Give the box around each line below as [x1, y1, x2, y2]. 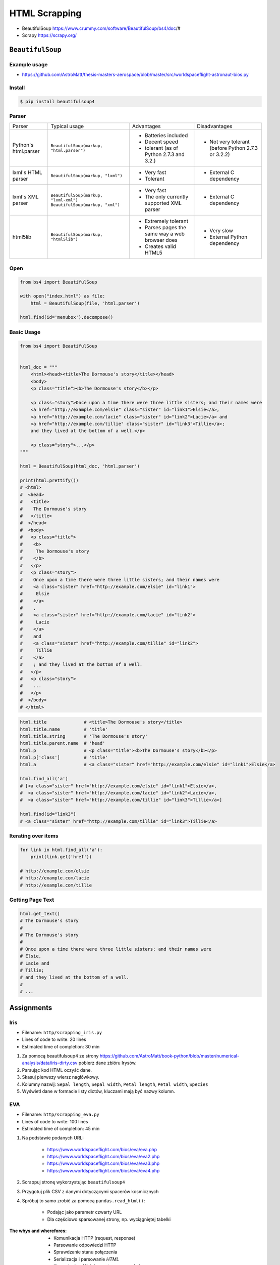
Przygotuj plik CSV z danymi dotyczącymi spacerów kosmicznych [22, 1188, 159, 1194]
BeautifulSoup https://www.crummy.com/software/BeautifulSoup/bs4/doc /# [22, 25, 181, 31]
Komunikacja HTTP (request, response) [53, 1235, 136, 1241]
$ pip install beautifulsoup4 [20, 99, 95, 104]
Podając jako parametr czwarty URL [47, 1209, 122, 1215]
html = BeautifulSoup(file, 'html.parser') [30, 300, 140, 306]
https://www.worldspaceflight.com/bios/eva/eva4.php [47, 1167, 160, 1173]
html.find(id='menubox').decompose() [20, 314, 114, 320]
